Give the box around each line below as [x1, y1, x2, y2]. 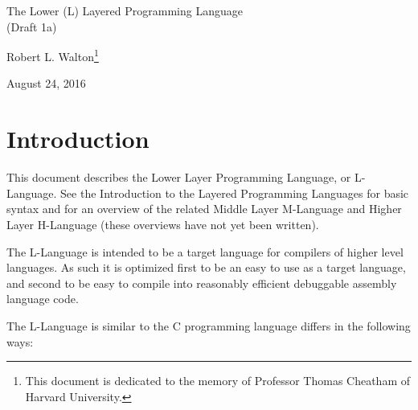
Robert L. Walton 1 [6, 46, 99, 64]
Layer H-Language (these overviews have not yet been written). [6, 215, 319, 232]
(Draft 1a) [6, 18, 57, 35]
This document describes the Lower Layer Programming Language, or [6, 169, 351, 186]
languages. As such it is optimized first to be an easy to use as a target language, [6, 259, 406, 276]
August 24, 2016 [6, 75, 86, 92]
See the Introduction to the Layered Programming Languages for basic [60, 184, 409, 201]
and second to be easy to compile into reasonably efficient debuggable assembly [6, 274, 397, 291]
